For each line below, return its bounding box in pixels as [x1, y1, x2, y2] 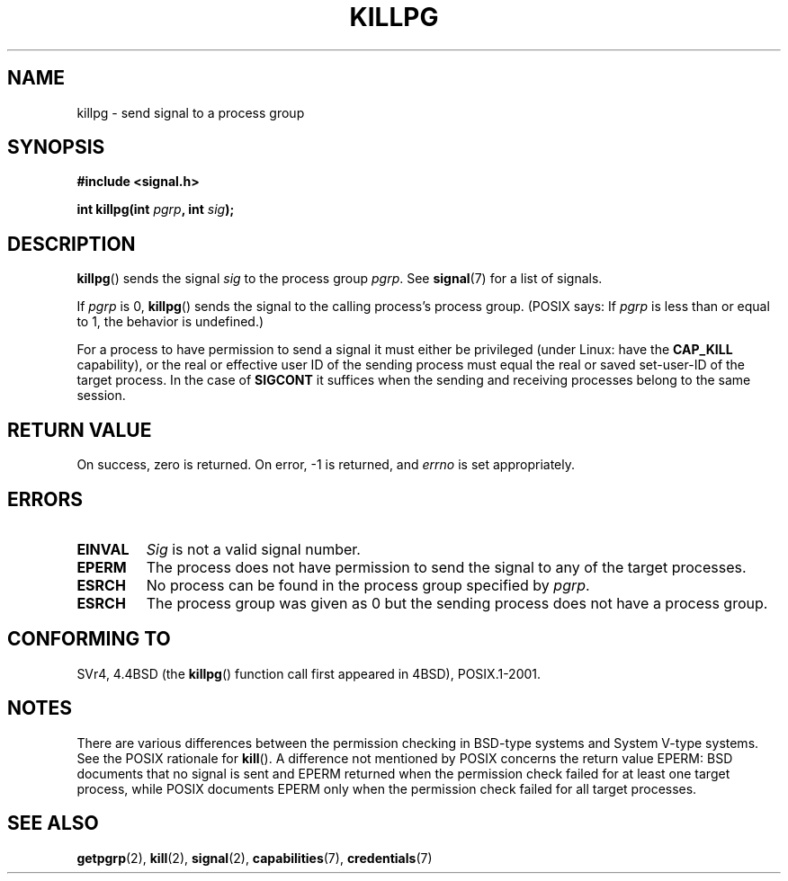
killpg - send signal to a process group [76, 104, 305, 120]
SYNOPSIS [7, 136, 105, 159]
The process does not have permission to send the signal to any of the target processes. [146, 557, 747, 576]
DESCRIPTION [7, 232, 136, 255]
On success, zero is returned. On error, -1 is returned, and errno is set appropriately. [76, 457, 575, 473]
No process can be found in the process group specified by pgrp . [146, 575, 590, 594]
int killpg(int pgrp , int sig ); [76, 201, 235, 218]
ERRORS [7, 487, 84, 511]
